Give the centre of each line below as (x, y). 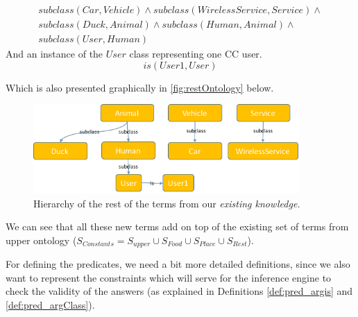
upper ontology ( (41, 240)
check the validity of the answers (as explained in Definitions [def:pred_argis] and (179, 291)
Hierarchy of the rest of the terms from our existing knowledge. (167, 203)
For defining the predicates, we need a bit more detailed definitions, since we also (178, 264)
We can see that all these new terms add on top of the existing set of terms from (177, 226)
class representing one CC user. (196, 54)
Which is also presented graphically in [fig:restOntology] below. (140, 87)
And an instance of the (54, 54)
